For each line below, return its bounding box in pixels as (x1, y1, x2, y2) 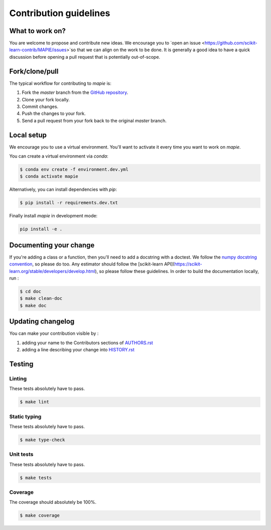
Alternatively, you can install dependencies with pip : (9, 186, 117, 193)
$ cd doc (20, 289, 42, 294)
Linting (9, 375, 27, 382)
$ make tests (20, 475, 52, 480)
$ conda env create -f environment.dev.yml (20, 166, 129, 172)
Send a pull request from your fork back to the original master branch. (22, 117, 167, 123)
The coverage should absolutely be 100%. (9, 499, 96, 505)
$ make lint (20, 399, 50, 405)
